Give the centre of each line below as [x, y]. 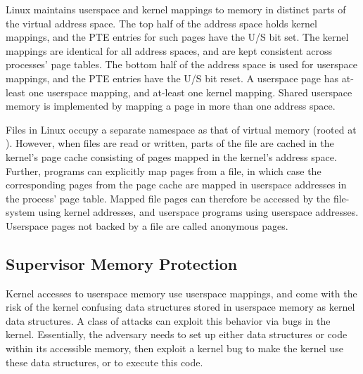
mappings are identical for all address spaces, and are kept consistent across [169, 50]
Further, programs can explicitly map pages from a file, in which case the [164, 170]
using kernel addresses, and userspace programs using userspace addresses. [198, 212]
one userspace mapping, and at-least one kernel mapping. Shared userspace [190, 92]
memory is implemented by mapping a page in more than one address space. [171, 106]
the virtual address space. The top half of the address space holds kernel [161, 23]
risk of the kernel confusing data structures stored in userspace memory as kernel [180, 307]
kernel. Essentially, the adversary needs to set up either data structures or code [177, 334]
